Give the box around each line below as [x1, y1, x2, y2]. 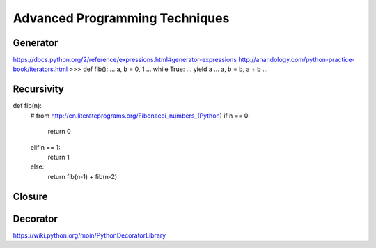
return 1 [47, 153, 70, 161]
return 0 [47, 127, 71, 136]
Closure [13, 190, 48, 202]
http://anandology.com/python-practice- [237, 56, 355, 64]
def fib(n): [13, 102, 42, 110]
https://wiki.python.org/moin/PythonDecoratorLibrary [13, 231, 166, 240]
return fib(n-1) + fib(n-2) [47, 172, 118, 180]
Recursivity [13, 84, 64, 95]
